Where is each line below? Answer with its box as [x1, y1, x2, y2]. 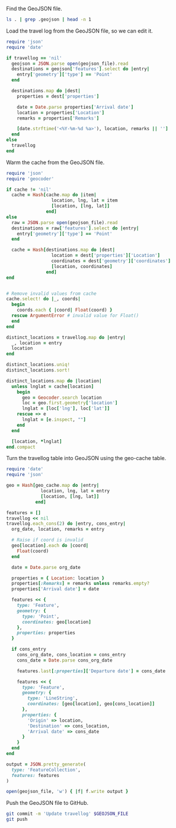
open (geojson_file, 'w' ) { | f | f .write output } [6, 789, 129, 795]
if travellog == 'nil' [6, 55, 62, 61]
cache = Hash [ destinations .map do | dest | [11, 247, 116, 253]
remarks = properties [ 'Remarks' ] [17, 115, 100, 121]
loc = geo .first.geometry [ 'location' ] [21, 400, 118, 406]
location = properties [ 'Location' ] [17, 109, 105, 115]
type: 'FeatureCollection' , [11, 767, 81, 773]
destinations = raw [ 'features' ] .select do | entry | [11, 225, 139, 231]
